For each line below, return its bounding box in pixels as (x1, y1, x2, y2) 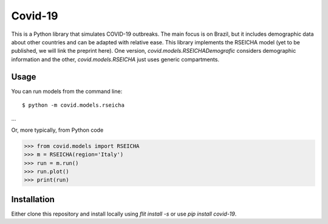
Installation (11, 194, 55, 205)
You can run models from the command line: (11, 87, 123, 95)
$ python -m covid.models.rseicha (22, 102, 125, 109)
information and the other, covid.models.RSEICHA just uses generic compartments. (11, 55, 220, 63)
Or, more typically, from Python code (11, 126, 104, 134)
